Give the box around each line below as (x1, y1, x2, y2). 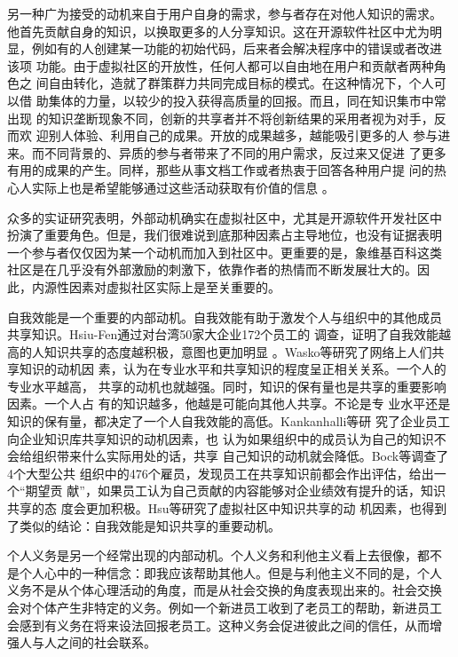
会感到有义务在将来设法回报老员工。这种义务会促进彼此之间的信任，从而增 (7, 615, 442, 634)
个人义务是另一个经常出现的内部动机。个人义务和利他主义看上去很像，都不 (7, 546, 442, 565)
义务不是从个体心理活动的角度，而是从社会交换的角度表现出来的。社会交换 (7, 581, 442, 599)
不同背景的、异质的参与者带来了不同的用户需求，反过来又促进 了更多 (43, 143, 446, 162)
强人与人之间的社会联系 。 (7, 633, 156, 652)
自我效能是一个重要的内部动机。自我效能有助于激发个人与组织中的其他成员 (7, 307, 442, 326)
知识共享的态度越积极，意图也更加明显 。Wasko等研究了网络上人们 (43, 342, 432, 360)
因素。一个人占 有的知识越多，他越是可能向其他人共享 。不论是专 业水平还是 (7, 394, 451, 413)
